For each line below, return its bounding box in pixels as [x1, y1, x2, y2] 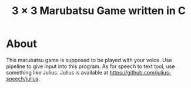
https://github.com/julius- [109, 69, 172, 76]
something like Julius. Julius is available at [6, 69, 109, 76]
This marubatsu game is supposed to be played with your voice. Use [6, 56, 172, 63]
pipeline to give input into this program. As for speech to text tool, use [6, 63, 175, 70]
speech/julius [6, 75, 39, 82]
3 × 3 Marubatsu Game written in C [11, 4, 186, 18]
